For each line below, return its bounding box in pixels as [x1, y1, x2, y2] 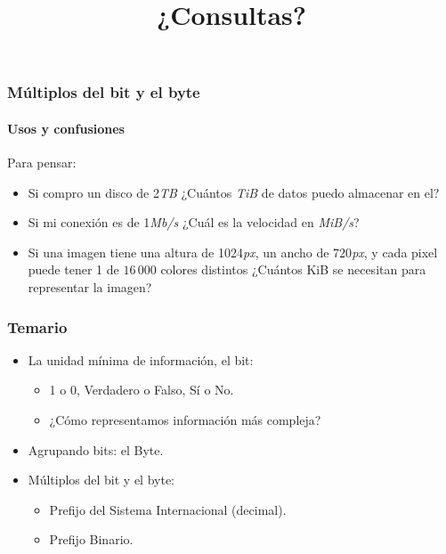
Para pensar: [7, 153, 77, 172]
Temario [7, 315, 68, 338]
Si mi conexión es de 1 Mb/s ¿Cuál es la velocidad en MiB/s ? [28, 213, 360, 232]
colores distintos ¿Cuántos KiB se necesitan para [160, 260, 426, 279]
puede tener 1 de [28, 260, 119, 279]
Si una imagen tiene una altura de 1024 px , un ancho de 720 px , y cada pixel [28, 242, 438, 261]
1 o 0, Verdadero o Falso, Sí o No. [49, 380, 234, 399]
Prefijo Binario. [49, 530, 134, 549]
